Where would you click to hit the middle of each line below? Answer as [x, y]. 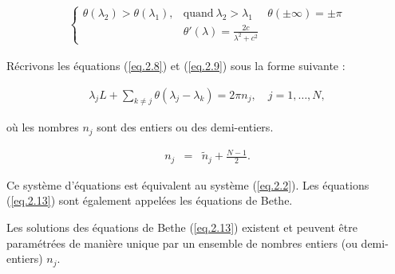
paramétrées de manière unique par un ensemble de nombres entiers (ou [182, 243]
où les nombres [43, 127]
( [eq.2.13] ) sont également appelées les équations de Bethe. [150, 200]
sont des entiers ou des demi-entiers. [185, 127]
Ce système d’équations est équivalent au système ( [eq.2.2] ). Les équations [188, 184]
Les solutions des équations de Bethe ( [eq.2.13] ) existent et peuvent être [182, 227]
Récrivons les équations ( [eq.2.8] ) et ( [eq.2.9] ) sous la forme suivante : [176, 65]
